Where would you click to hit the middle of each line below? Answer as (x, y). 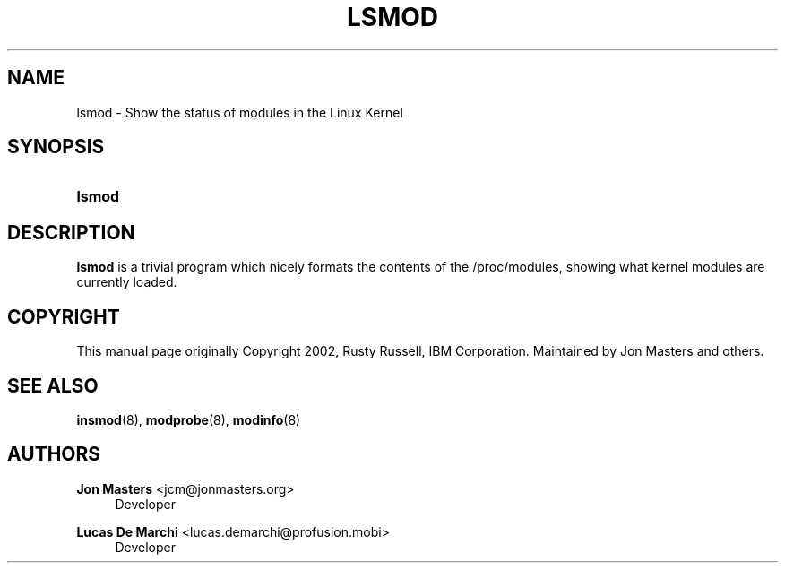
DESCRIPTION (71, 232)
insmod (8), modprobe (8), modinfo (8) (189, 419)
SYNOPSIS (56, 147)
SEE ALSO (53, 385)
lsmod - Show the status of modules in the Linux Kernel (240, 112)
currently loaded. (127, 282)
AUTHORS (54, 454)
